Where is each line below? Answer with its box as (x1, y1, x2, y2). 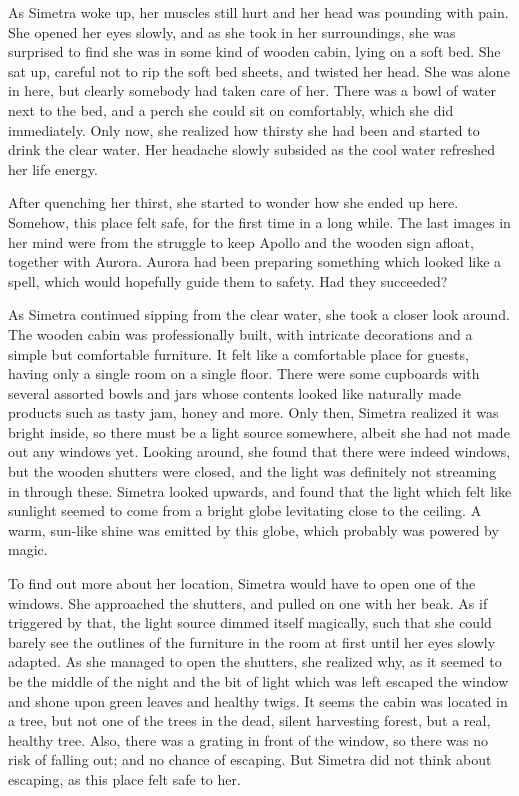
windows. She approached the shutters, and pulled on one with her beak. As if (8, 592, 488, 613)
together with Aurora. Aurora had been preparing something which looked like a (8, 251, 502, 272)
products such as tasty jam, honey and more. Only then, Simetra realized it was (8, 402, 499, 423)
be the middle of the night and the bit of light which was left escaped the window (8, 671, 509, 691)
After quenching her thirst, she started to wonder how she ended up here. (8, 192, 459, 213)
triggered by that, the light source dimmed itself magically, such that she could (8, 612, 492, 633)
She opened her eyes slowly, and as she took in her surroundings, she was (8, 21, 456, 42)
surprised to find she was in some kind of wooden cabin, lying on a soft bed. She (8, 41, 501, 62)
